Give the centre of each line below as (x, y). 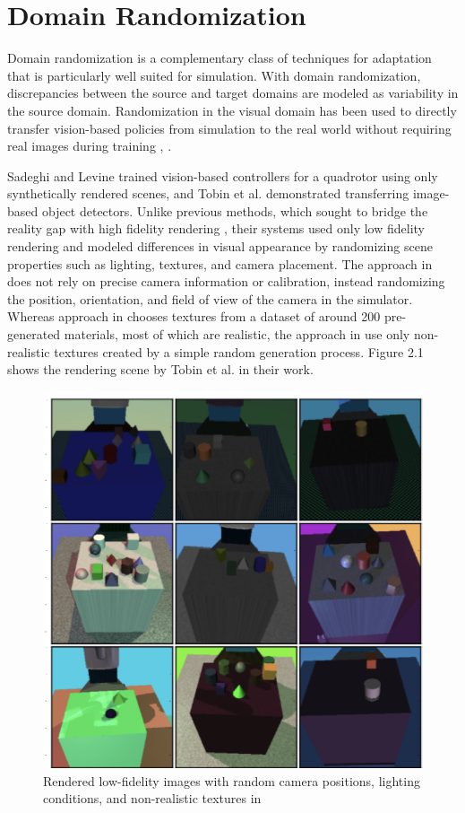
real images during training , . (90, 146)
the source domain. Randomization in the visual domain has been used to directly (232, 110)
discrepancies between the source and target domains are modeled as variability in (233, 93)
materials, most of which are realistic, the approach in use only (237, 334)
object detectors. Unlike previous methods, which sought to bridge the (235, 210)
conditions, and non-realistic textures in (152, 798)
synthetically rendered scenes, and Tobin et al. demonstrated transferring (208, 193)
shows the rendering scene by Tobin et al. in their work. (160, 369)
